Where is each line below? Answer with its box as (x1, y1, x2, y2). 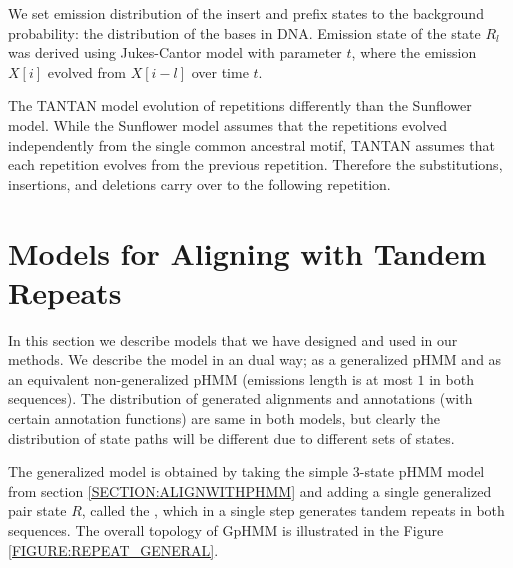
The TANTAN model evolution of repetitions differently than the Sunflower (8, 95, 472, 116)
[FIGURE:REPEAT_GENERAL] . (8, 539, 219, 560)
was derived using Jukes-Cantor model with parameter (8, 42, 342, 63)
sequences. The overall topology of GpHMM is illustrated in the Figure (8, 520, 444, 540)
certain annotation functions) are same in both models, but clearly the (8, 408, 441, 429)
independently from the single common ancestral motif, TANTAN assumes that (8, 134, 495, 155)
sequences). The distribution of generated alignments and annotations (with (8, 388, 473, 409)
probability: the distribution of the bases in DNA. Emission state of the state (8, 22, 481, 43)
